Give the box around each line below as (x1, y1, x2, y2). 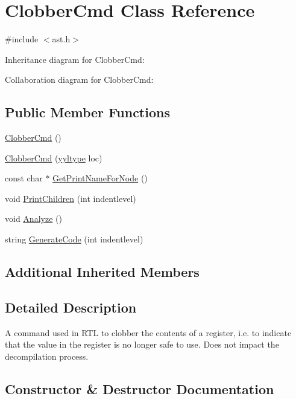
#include (5, 33, 39, 45)
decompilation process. (5, 349, 89, 362)
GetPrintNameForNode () (52, 172, 148, 184)
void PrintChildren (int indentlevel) (5, 192, 136, 204)
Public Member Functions (5, 103, 170, 122)
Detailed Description (5, 297, 137, 316)
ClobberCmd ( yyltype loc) (5, 151, 102, 164)
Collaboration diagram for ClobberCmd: (5, 73, 154, 86)
